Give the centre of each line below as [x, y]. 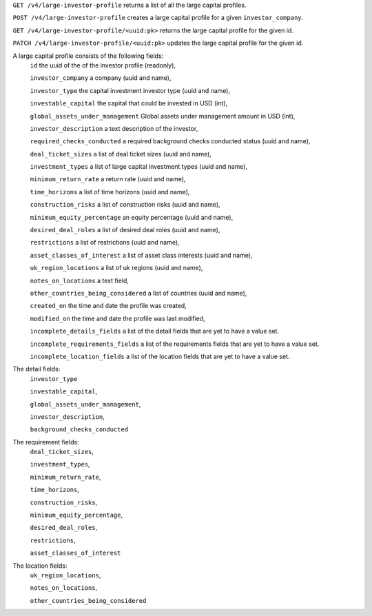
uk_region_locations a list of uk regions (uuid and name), [116, 268]
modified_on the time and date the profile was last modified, [118, 318]
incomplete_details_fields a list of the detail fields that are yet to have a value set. [154, 331]
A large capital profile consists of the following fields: [88, 56]
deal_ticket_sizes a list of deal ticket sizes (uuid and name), [121, 154]
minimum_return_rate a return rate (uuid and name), [108, 179]
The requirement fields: [46, 442]
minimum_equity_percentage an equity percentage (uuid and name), [132, 217]
